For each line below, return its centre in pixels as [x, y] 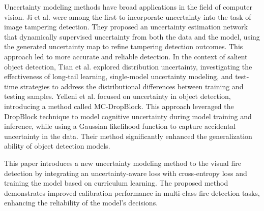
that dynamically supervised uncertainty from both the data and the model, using [132, 36]
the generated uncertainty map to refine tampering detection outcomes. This [124, 46]
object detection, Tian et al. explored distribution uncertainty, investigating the [128, 66]
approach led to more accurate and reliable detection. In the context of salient [126, 56]
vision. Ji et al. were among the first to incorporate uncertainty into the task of [128, 16]
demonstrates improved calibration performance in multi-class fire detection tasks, [132, 192]
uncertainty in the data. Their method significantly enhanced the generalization [128, 136]
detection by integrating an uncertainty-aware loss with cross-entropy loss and [126, 173]
